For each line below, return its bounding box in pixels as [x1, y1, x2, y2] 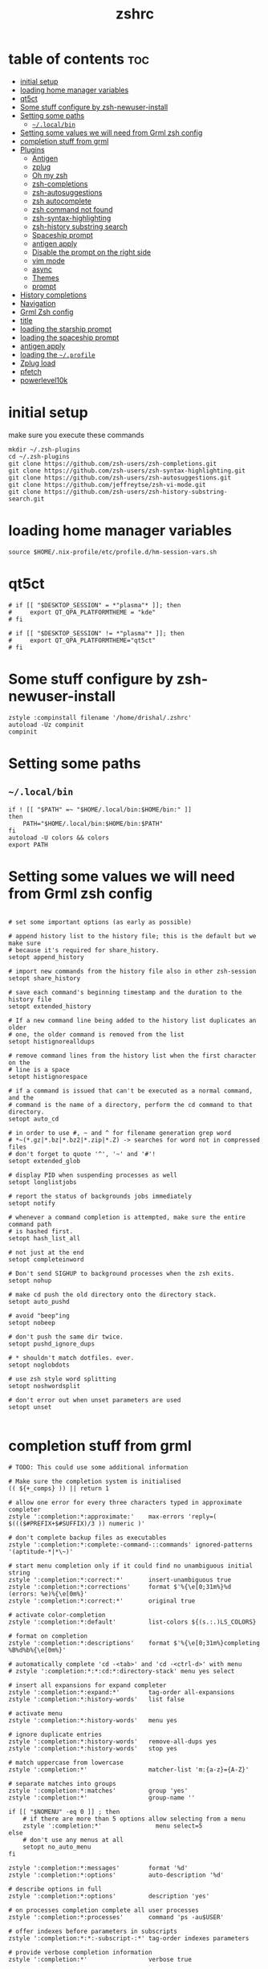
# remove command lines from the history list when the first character [8, 1052, 257, 1060]
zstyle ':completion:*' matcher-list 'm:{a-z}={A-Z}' [8, 1765, 250, 1774]
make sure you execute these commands [8, 430, 144, 439]
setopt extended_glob [8, 1157, 81, 1165]
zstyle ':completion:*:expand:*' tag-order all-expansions [8, 1688, 235, 1696]
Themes [31, 272, 59, 282]
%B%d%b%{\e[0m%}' [8, 1646, 67, 1654]
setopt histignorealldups [8, 1037, 95, 1045]
